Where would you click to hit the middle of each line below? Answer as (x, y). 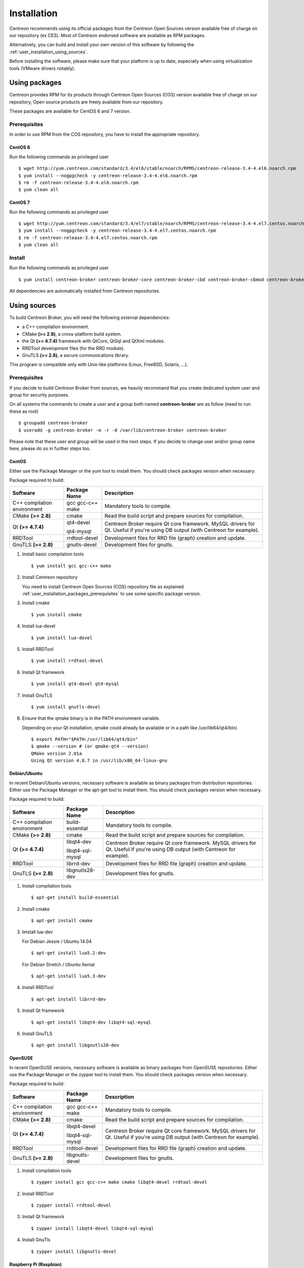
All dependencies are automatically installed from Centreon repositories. (85, 291)
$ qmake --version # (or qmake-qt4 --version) (90, 746)
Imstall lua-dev (37, 932)
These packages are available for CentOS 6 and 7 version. (70, 111)
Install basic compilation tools (53, 554)
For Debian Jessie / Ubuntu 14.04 (57, 941)
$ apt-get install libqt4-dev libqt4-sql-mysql (91, 1022)
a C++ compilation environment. (56, 327)
